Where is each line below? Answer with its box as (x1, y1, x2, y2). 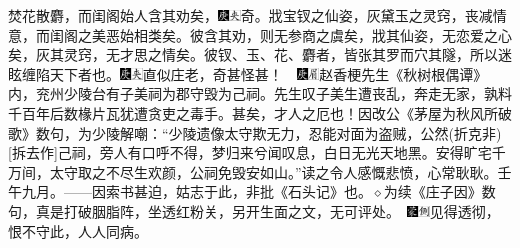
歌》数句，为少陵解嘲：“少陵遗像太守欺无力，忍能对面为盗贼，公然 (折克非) (8, 122, 502, 143)
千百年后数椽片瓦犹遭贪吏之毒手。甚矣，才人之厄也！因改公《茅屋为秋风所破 (8, 102, 512, 123)
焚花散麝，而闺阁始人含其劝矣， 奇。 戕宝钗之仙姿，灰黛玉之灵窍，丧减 (8, 5, 493, 25)
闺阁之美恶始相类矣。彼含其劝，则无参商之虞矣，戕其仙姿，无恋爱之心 (49, 24, 512, 45)
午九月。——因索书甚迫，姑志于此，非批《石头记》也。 (8, 181, 372, 202)
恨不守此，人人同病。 (8, 220, 148, 241)
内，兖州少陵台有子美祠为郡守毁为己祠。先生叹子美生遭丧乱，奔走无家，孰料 (8, 83, 512, 104)
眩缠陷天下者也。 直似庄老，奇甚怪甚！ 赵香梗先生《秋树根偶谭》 (8, 63, 488, 84)
